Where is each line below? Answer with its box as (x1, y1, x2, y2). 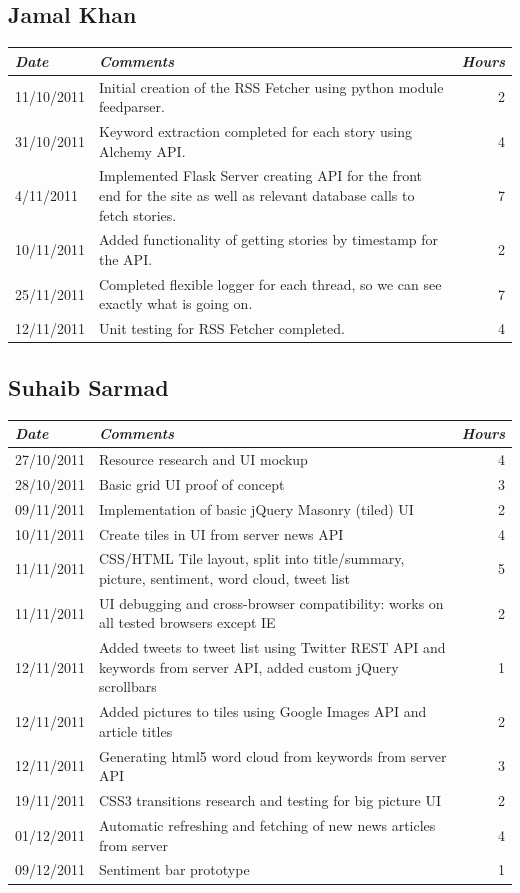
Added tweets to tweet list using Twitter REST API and (99, 637, 446, 658)
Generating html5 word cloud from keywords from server (99, 745, 447, 766)
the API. (99, 249, 153, 270)
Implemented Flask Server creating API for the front (99, 165, 423, 186)
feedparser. (99, 96, 165, 117)
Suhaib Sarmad (8, 371, 169, 402)
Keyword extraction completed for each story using (99, 120, 412, 141)
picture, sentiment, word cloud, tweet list (99, 567, 351, 588)
